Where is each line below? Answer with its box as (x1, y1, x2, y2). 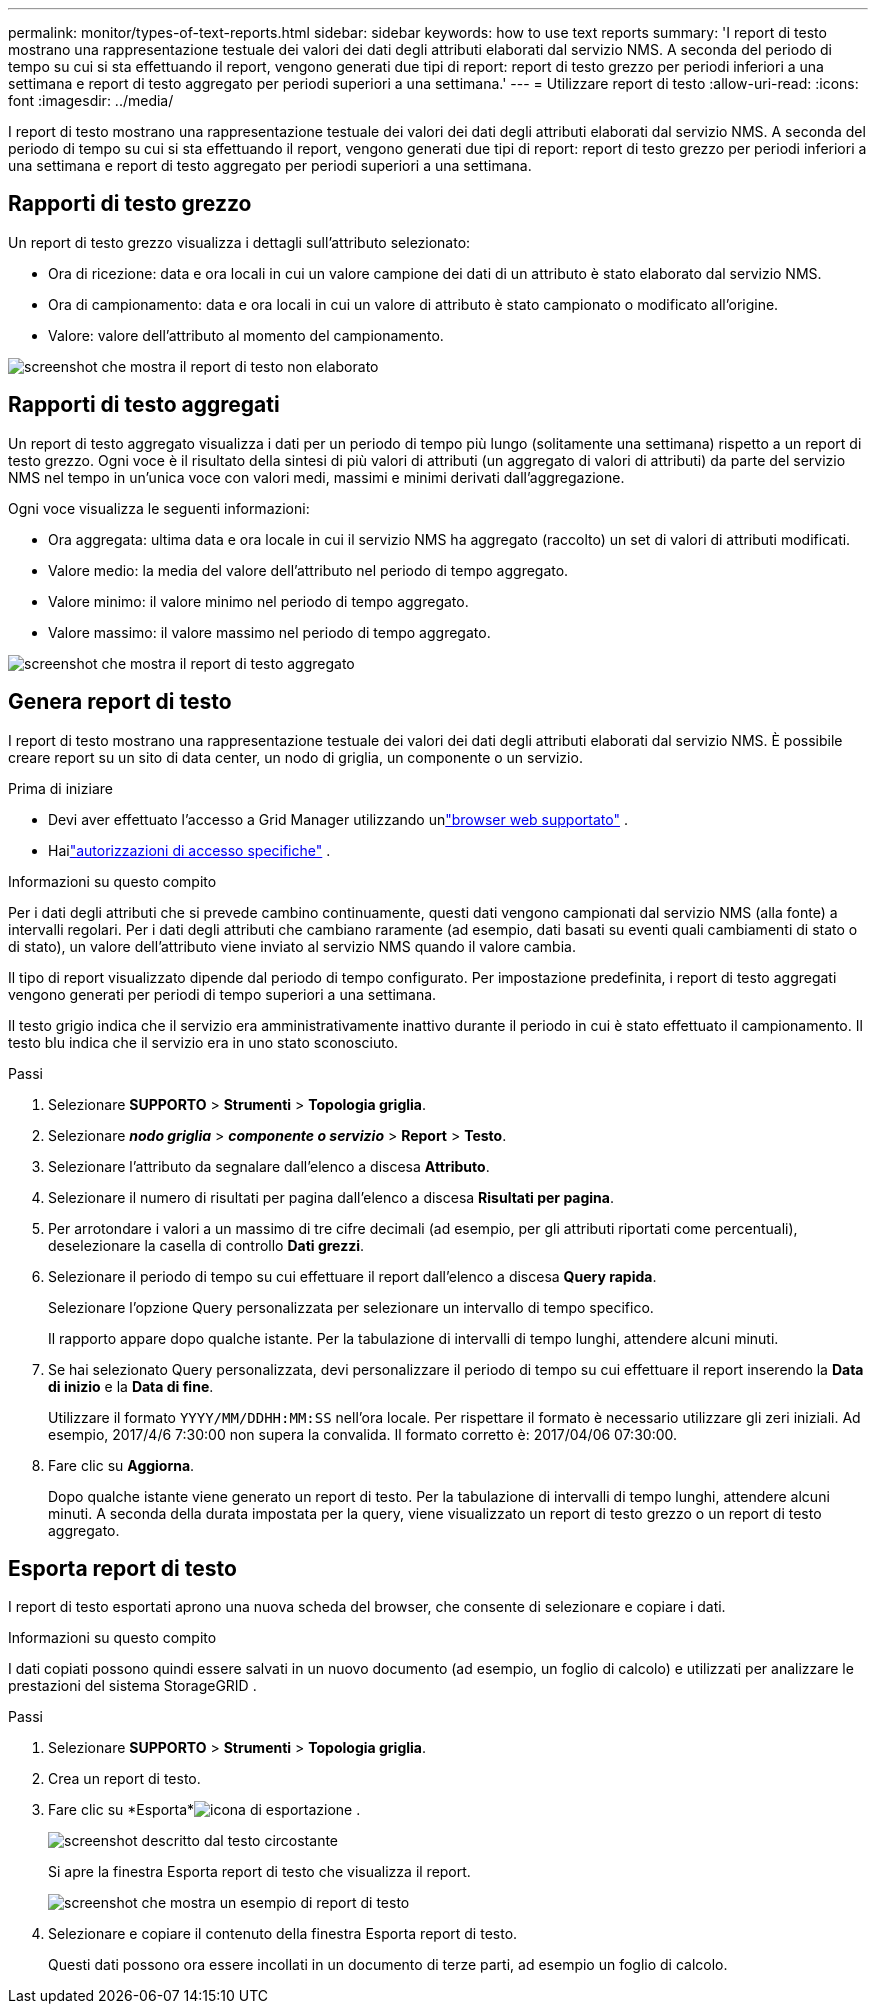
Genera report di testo (8, 689, 232, 715)
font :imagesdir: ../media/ (8, 92, 174, 109)
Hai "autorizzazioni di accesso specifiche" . (48, 841, 331, 859)
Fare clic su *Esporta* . (48, 1801, 361, 1819)
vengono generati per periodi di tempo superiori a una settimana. (8, 985, 437, 1003)
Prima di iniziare (8, 779, 113, 797)
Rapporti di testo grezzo (8, 191, 252, 217)
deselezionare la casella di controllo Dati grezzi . (48, 1236, 365, 1254)
